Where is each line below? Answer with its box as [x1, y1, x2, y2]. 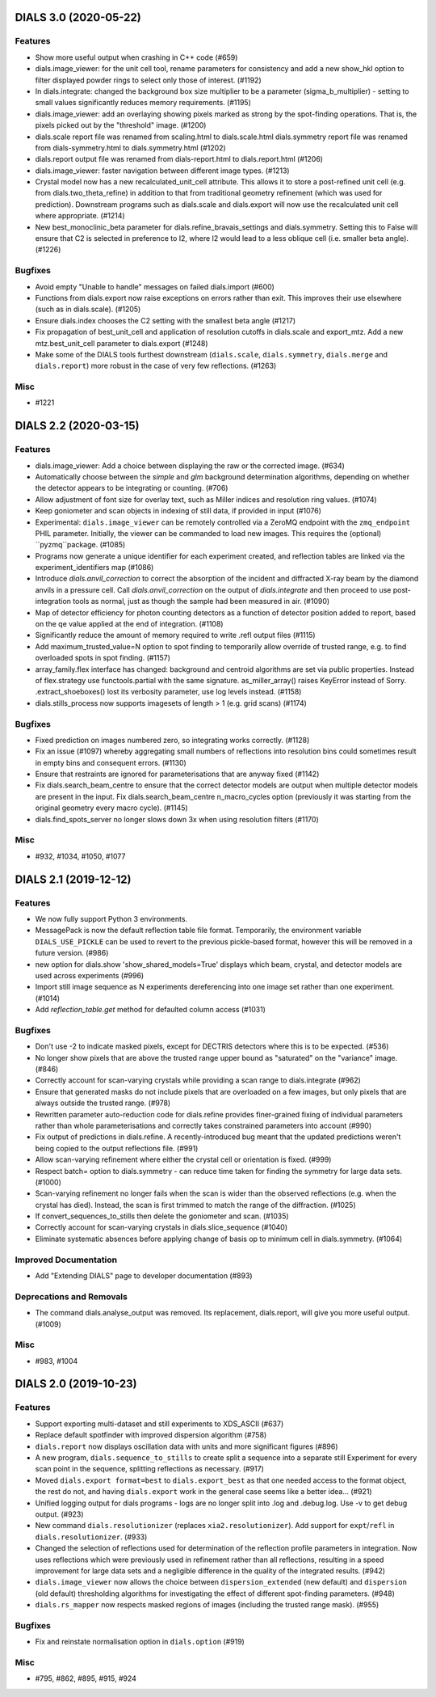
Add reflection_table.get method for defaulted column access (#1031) [35, 1005, 266, 1015]
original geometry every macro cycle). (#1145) [35, 803, 189, 813]
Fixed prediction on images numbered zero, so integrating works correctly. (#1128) [35, 735, 310, 745]
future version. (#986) [35, 948, 109, 958]
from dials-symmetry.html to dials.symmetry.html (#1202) [35, 142, 226, 153]
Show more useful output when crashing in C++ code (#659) [35, 53, 238, 62]
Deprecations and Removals [15, 1290, 128, 1302]
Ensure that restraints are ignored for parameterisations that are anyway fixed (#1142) [35, 769, 320, 779]
